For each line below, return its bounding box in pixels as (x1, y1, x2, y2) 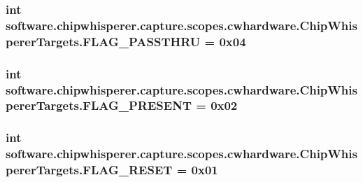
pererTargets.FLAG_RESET (6, 161, 173, 178)
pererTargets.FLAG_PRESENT (6, 97, 192, 114)
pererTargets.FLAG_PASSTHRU (6, 32, 201, 50)
